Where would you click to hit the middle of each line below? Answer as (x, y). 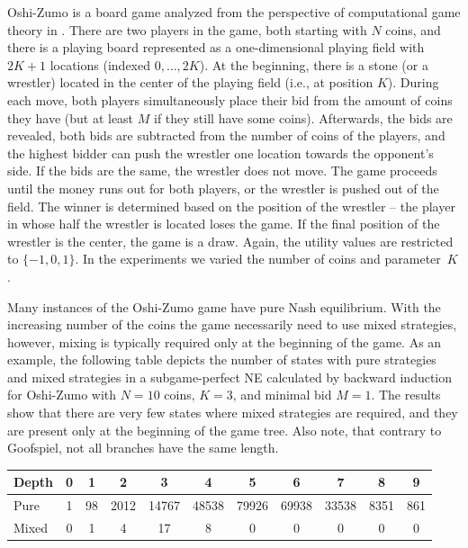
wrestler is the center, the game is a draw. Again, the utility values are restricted (230, 241)
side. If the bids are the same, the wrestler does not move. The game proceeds (222, 171)
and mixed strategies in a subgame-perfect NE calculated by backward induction (230, 377)
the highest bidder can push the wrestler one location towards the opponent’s (220, 153)
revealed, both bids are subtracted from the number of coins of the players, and (226, 135)
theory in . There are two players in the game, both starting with (187, 29)
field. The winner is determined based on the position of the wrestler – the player (231, 206)
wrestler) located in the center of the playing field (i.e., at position (190, 82)
